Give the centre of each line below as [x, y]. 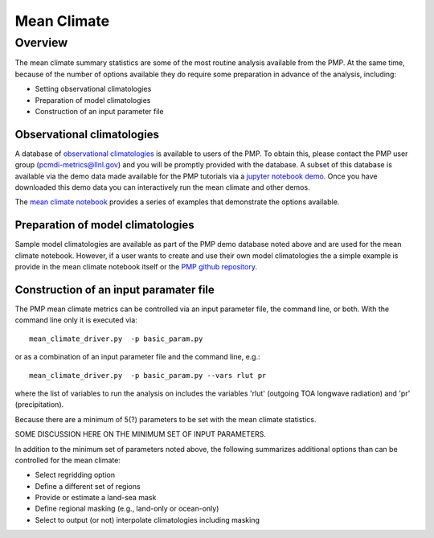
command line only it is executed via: [76, 320]
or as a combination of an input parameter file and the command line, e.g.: [137, 357]
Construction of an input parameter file [99, 111]
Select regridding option [75, 475]
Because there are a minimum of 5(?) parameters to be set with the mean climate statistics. [166, 419]
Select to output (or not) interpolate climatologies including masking [147, 520]
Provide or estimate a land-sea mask [96, 498]
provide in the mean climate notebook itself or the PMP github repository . [136, 267]
